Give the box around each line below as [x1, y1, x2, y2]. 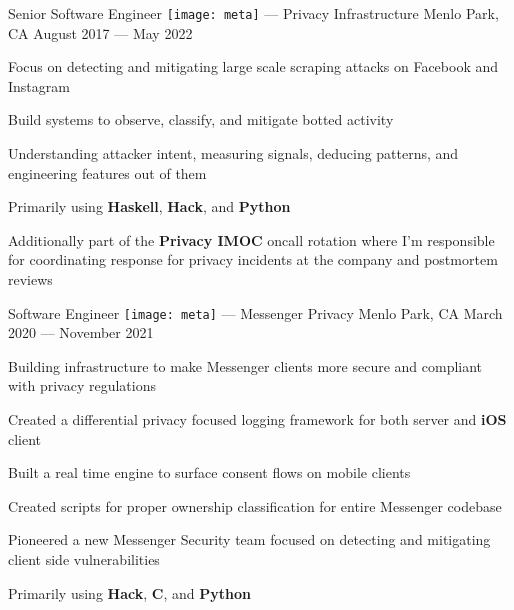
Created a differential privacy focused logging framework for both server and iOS [8, 409, 507, 430]
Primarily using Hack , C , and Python [8, 582, 251, 603]
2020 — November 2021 [8, 322, 154, 343]
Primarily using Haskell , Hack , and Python [8, 196, 291, 217]
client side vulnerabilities [8, 549, 160, 569]
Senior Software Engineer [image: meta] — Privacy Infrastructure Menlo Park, [8, 3, 499, 23]
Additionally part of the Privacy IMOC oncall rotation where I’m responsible [8, 229, 495, 250]
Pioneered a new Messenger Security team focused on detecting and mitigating [8, 529, 491, 550]
